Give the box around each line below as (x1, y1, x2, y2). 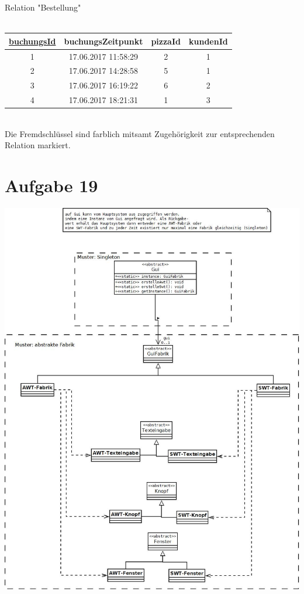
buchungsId (9, 35, 56, 47)
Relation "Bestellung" (5, 1, 81, 13)
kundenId (189, 35, 228, 47)
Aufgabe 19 (5, 173, 98, 197)
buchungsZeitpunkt (64, 35, 143, 47)
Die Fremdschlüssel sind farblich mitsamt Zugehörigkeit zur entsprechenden (5, 127, 275, 139)
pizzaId (151, 35, 181, 47)
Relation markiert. (5, 139, 71, 151)
